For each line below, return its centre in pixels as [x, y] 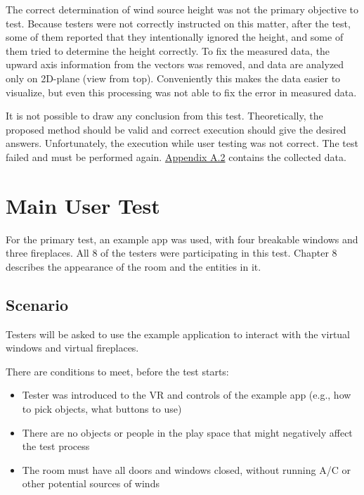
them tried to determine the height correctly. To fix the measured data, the [168, 50]
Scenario [37, 304]
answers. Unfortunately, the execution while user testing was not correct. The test [182, 143]
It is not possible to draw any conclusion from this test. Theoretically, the [164, 116]
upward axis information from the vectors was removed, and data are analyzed [175, 64]
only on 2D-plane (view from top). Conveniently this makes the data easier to [173, 78]
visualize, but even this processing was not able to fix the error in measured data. [181, 92]
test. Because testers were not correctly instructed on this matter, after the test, [178, 23]
